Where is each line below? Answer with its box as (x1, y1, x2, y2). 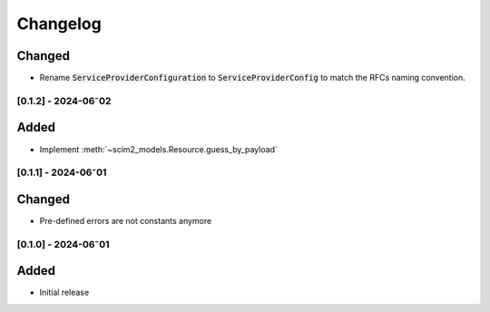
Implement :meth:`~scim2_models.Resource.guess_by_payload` (39, 143, 279, 154)
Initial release (39, 287, 90, 298)
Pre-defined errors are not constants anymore (39, 216, 212, 226)
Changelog (16, 14, 102, 34)
